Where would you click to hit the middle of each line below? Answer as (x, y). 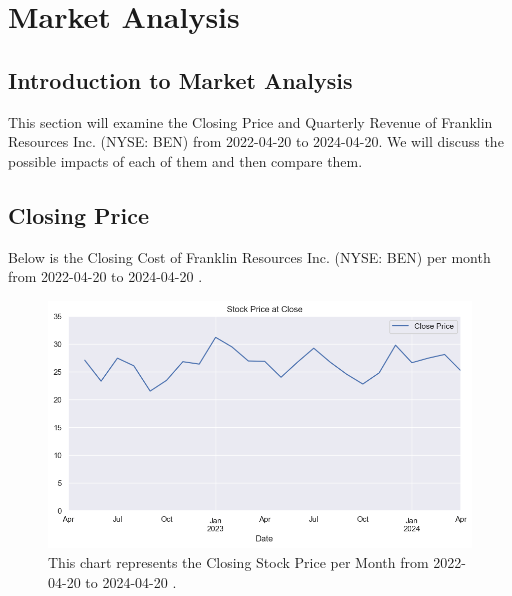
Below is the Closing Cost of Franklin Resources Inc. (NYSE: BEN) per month (249, 256)
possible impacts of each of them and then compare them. (185, 160)
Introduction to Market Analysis (180, 79)
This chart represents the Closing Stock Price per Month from (238, 562)
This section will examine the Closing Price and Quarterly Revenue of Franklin (250, 121)
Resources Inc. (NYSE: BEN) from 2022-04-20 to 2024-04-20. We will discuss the (256, 141)
